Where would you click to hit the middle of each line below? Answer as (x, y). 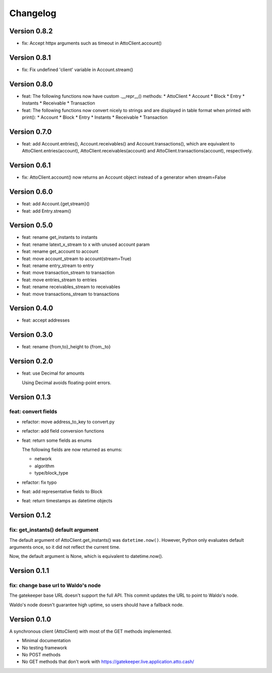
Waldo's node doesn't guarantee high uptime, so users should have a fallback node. (96, 605)
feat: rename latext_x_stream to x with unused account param (86, 244)
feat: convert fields (33, 411)
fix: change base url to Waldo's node (55, 586)
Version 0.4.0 (31, 308)
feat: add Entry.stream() (47, 211)
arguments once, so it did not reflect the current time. (65, 547)
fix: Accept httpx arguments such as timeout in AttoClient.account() (92, 43)
